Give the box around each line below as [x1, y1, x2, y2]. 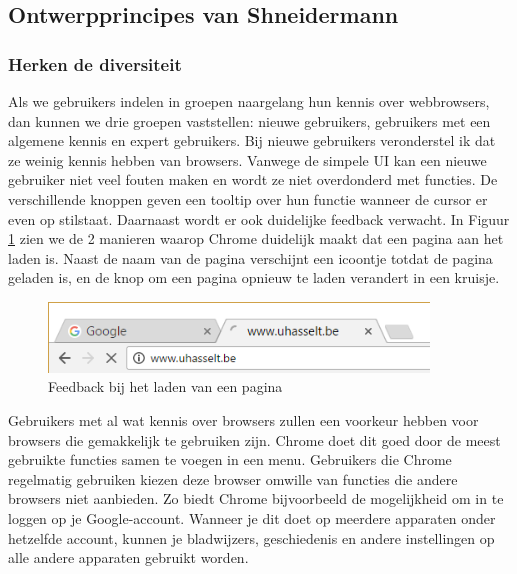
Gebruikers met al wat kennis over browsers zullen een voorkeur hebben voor [8, 409, 479, 430]
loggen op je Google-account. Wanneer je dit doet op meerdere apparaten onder [8, 507, 496, 528]
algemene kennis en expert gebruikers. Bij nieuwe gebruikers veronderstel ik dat [8, 130, 496, 151]
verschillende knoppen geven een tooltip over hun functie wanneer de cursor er [8, 188, 488, 209]
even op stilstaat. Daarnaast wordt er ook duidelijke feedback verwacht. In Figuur [8, 208, 510, 229]
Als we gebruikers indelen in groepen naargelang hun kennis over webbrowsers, [8, 91, 490, 111]
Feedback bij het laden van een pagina [48, 376, 283, 397]
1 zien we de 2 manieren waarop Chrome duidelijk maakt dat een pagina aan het [8, 228, 504, 249]
